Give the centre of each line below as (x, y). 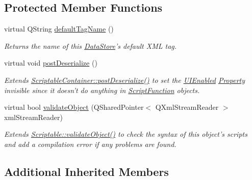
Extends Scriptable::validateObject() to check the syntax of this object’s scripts (126, 134)
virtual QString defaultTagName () (59, 29)
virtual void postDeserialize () (51, 63)
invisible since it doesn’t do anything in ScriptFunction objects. (102, 90)
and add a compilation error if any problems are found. (90, 144)
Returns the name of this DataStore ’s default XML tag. (91, 46)
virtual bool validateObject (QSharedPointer (74, 107)
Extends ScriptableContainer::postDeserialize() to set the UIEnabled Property (124, 80)
